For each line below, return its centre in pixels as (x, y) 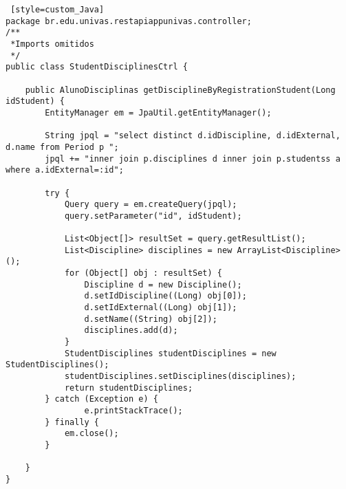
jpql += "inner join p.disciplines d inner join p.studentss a (193, 159)
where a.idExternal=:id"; (65, 170)
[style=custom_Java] (57, 10)
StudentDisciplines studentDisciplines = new (170, 353)
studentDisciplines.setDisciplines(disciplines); (180, 376)
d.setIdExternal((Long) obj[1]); (161, 308)
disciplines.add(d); (131, 330)
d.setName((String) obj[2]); (151, 319)
